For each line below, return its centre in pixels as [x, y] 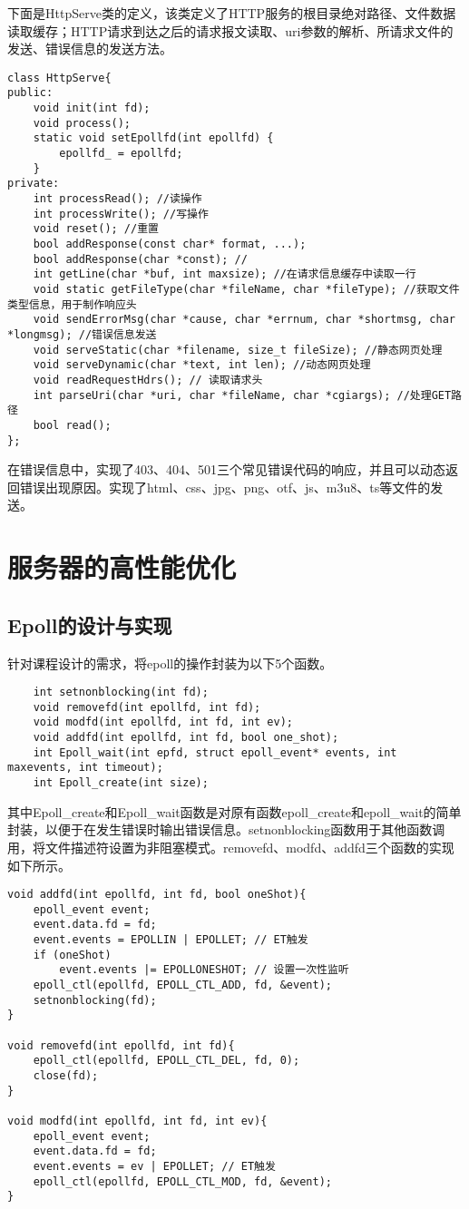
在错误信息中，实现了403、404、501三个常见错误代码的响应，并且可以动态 [226, 469]
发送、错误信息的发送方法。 [90, 49]
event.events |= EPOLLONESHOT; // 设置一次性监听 [204, 970]
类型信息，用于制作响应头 [72, 304]
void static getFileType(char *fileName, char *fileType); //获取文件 [246, 289]
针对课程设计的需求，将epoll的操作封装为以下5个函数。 [170, 663]
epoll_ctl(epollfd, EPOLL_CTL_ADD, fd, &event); [182, 985]
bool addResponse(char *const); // [140, 259]
